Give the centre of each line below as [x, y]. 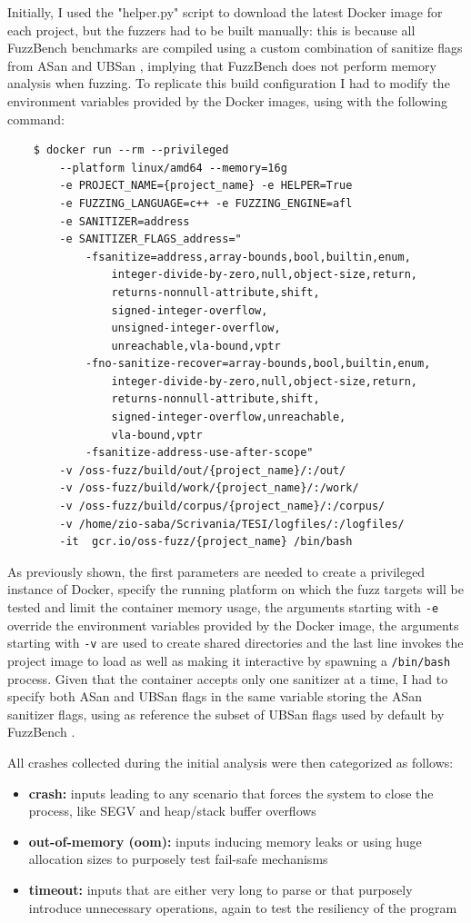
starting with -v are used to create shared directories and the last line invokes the [235, 643]
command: [36, 119]
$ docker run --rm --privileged [131, 150]
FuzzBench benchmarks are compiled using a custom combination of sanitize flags [235, 48]
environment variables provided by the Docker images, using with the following [227, 100]
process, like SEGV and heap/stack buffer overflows [172, 811]
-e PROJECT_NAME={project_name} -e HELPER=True [206, 186]
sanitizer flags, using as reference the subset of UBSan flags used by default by [226, 714]
